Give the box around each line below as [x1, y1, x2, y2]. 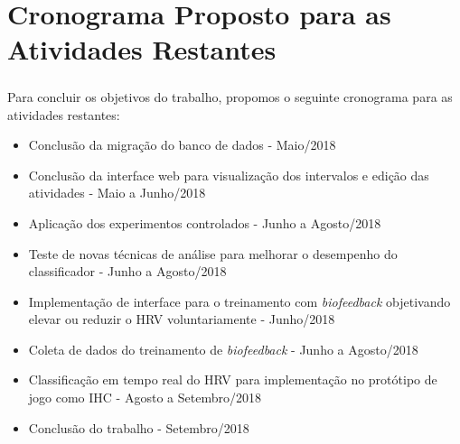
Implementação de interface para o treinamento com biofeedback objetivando [28, 291, 451, 310]
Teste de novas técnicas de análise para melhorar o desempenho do [28, 244, 398, 263]
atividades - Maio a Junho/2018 [28, 183, 206, 202]
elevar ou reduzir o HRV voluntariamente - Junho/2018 [28, 310, 335, 328]
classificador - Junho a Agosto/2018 [28, 262, 227, 281]
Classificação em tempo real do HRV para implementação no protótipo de [28, 370, 437, 389]
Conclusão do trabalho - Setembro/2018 [28, 418, 249, 437]
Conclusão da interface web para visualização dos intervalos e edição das [28, 165, 429, 184]
